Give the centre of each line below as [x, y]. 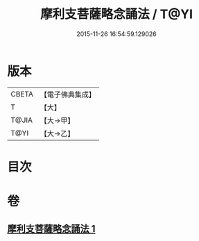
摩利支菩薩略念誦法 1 [51, 229]
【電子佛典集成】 [68, 94]
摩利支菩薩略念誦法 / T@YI [116, 14]
